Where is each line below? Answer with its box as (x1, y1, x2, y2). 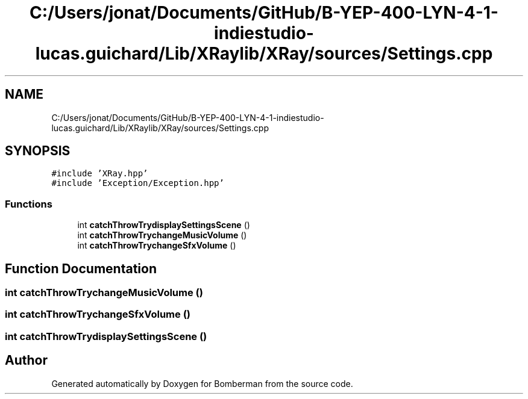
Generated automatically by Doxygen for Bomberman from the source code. (51, 378, 353, 389)
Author (5, 353, 48, 368)
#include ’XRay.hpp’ (51, 169, 148, 179)
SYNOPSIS (5, 143, 71, 159)
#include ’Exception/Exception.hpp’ (51, 178, 224, 188)
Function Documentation (5, 261, 157, 276)
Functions (5, 197, 52, 210)
